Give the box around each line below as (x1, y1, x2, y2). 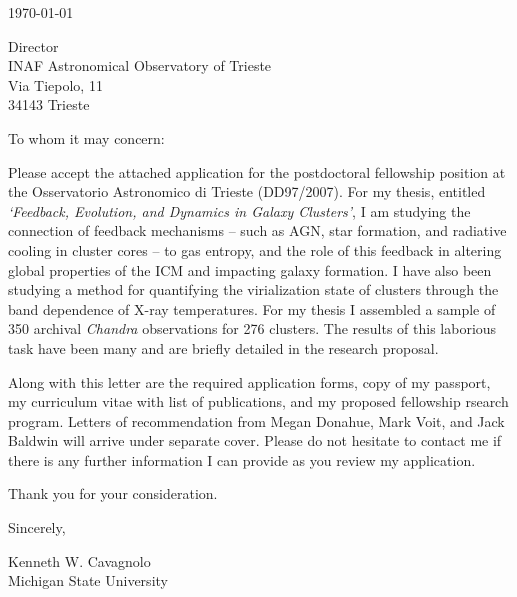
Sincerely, (8, 517, 66, 538)
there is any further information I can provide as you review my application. (8, 449, 476, 470)
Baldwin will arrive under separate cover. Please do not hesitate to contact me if (8, 430, 502, 451)
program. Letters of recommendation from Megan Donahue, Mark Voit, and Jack (8, 410, 505, 431)
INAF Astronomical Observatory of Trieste (8, 55, 272, 76)
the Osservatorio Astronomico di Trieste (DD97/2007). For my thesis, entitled (8, 181, 486, 202)
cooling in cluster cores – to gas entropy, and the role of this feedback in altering (8, 239, 502, 260)
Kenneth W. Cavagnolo (8, 550, 151, 571)
